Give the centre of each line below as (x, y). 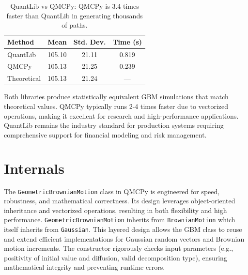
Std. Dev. (90, 41)
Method (21, 41)
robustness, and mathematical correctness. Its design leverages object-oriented (120, 201)
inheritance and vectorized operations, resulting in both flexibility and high (116, 210)
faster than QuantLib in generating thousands (75, 15)
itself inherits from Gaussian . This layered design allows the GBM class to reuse (123, 229)
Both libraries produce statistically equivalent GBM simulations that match (116, 97)
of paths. (75, 25)
